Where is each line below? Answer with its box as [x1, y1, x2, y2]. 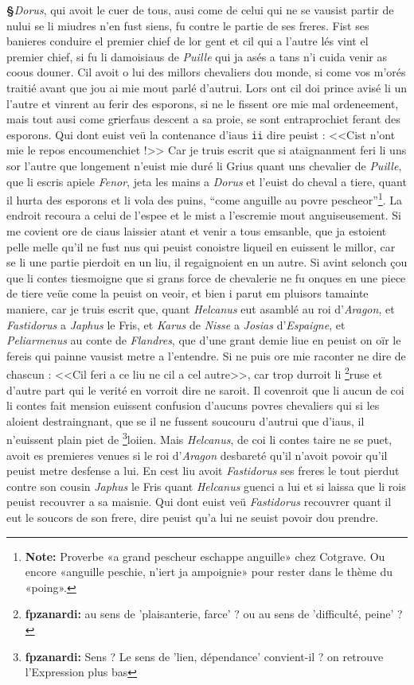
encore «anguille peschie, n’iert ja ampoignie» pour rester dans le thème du [25, 563, 393, 580]
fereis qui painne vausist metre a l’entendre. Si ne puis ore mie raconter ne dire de [6, 347, 406, 364]
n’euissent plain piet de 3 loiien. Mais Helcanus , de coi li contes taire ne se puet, [6, 429, 393, 448]
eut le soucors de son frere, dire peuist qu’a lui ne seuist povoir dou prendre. [6, 509, 379, 526]
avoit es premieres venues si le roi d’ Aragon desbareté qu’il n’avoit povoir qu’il [6, 446, 388, 463]
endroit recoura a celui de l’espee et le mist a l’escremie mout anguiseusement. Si [6, 207, 401, 224]
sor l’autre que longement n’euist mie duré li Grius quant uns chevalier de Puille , [6, 158, 402, 173]
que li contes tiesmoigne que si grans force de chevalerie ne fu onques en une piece [6, 269, 406, 286]
